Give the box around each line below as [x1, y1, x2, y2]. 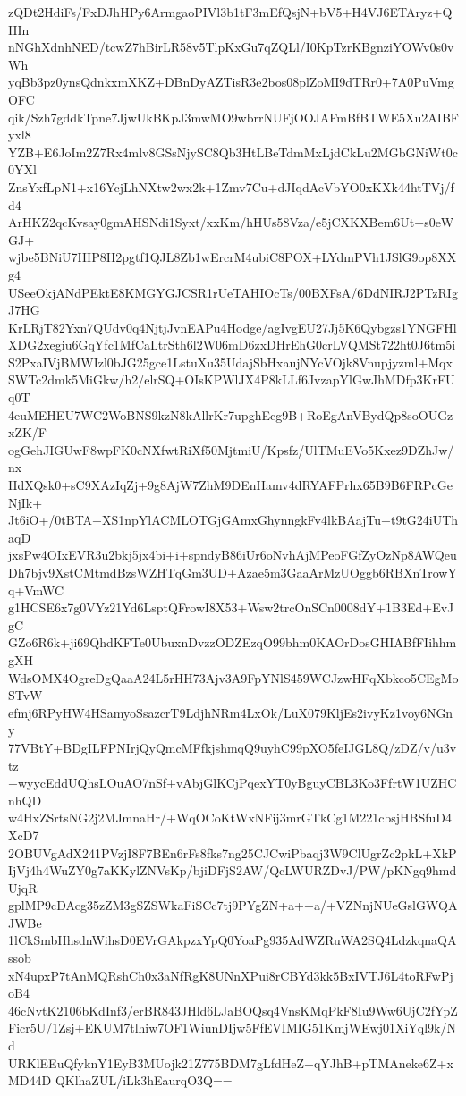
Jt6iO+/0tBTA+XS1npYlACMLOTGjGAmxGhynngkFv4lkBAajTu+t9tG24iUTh [8, 510, 459, 529]
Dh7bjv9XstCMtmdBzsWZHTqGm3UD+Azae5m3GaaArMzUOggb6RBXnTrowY [8, 563, 457, 581]
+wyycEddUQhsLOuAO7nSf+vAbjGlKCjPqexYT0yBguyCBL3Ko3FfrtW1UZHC [8, 773, 457, 792]
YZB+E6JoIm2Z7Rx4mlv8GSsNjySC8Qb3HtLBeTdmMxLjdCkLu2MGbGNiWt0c [8, 142, 458, 161]
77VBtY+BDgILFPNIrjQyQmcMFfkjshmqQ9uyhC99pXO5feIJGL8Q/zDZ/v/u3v [8, 738, 457, 756]
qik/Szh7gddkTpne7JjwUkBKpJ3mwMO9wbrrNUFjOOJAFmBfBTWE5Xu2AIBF [8, 107, 459, 126]
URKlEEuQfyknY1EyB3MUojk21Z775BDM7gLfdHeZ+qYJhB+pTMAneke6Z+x [8, 1053, 453, 1072]
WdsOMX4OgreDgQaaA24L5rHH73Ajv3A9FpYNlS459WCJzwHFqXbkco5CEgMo [8, 668, 459, 687]
